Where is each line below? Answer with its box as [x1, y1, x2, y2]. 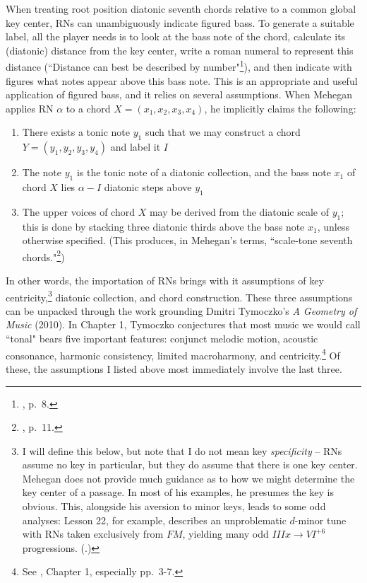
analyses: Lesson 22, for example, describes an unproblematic [22, 512, 287, 527]
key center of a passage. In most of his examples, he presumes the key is [22, 485, 335, 500]
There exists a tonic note [22, 125, 131, 139]
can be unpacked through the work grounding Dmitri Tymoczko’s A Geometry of [6, 303, 357, 318]
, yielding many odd [182, 526, 269, 541]
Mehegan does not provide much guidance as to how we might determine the [22, 471, 355, 485]
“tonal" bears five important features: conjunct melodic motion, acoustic [6, 331, 318, 346]
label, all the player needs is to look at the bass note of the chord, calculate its [6, 29, 346, 44]
